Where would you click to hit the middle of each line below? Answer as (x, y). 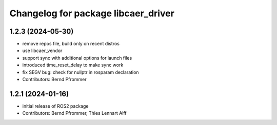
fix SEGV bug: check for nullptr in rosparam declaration (81, 72)
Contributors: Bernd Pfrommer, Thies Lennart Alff (74, 113)
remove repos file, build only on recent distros (71, 44)
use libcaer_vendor (42, 51)
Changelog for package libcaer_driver (92, 13)
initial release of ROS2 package (56, 106)
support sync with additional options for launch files (77, 58)
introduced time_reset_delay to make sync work (73, 65)
